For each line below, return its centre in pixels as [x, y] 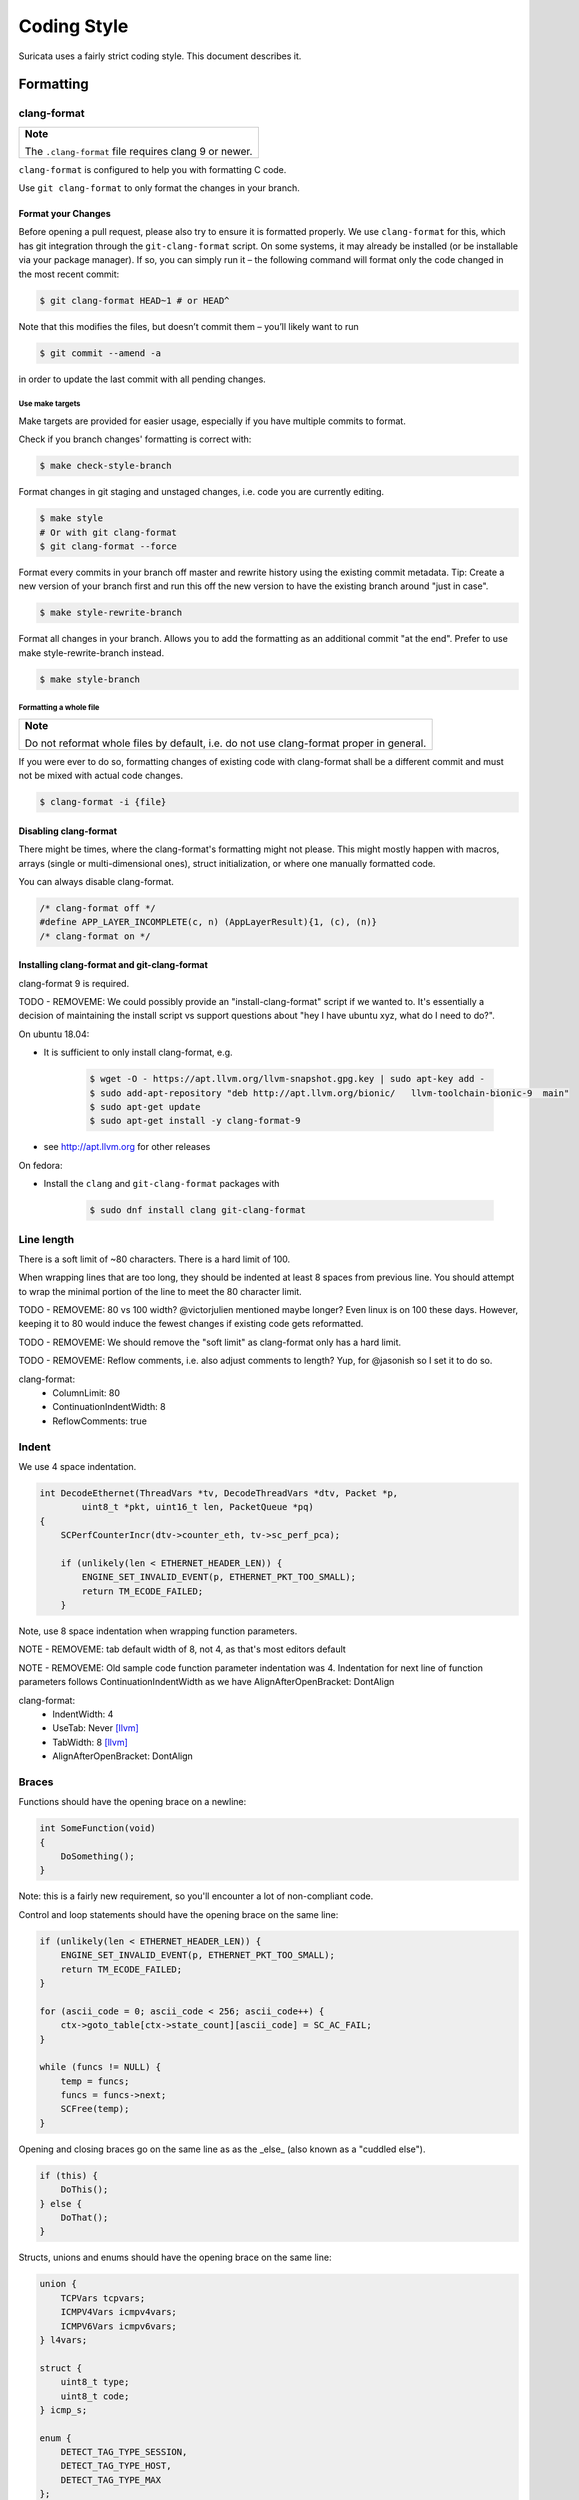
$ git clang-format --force [108, 546]
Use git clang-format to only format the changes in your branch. [159, 188]
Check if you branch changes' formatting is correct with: [135, 439]
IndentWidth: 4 [83, 1714]
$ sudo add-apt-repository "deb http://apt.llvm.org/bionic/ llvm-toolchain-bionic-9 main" [329, 1093]
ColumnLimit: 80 [86, 1393]
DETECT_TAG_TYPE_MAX [111, 2479]
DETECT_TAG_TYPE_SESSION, [124, 2452]
